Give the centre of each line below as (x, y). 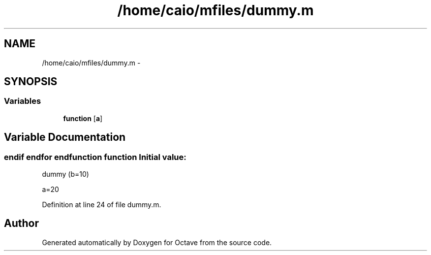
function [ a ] (83, 118)
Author (21, 223)
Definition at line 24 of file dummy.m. (102, 205)
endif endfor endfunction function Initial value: (95, 157)
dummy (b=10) (65, 174)
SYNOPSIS (31, 82)
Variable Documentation (65, 137)
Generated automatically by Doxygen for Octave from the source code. (157, 242)
